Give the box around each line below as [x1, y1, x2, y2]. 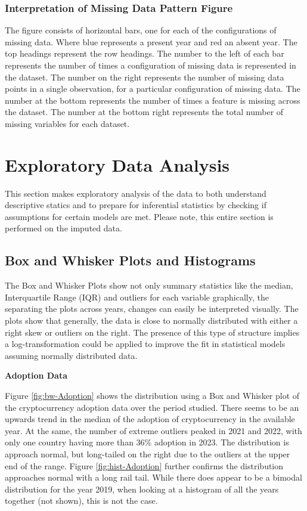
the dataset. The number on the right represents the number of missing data [5, 70, 284, 83]
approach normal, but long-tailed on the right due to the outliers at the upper [5, 447, 290, 460]
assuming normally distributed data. [5, 349, 138, 361]
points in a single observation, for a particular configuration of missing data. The [5, 82, 300, 95]
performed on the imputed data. [5, 222, 122, 234]
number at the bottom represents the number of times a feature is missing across [5, 94, 300, 106]
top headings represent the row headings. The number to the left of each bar [5, 47, 284, 60]
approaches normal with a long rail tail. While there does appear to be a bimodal [5, 471, 302, 484]
